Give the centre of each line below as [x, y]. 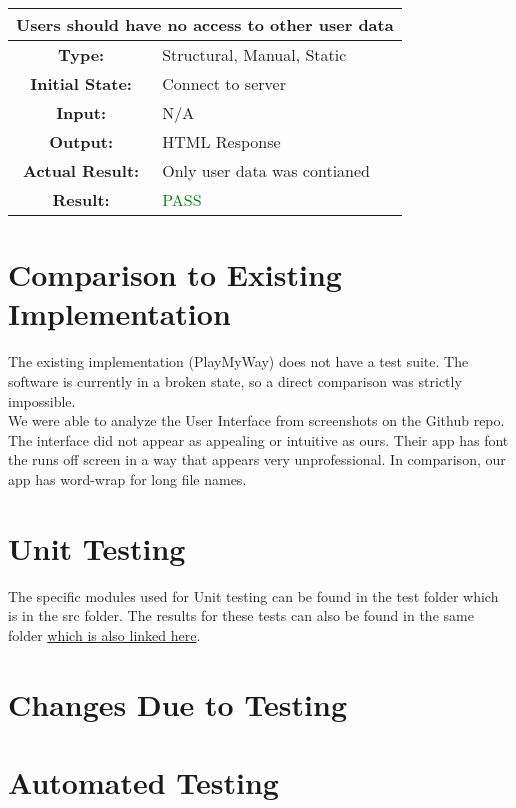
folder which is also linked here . [104, 634]
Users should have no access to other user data [205, 24]
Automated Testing [143, 781]
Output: [81, 141]
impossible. [42, 400]
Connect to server [224, 83]
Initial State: [81, 83]
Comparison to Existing [175, 274]
